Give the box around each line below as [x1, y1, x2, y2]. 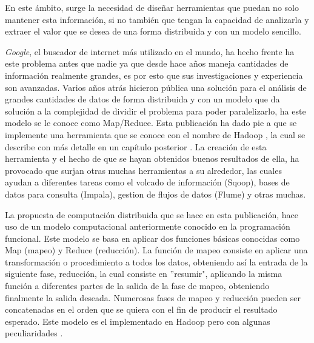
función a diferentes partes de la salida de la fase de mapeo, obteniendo [5, 279, 270, 292]
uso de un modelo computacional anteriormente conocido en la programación [5, 220, 290, 233]
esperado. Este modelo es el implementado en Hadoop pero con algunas [5, 315, 270, 327]
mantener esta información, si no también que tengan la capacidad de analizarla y [5, 13, 309, 25]
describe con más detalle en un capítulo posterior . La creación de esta [5, 140, 267, 153]
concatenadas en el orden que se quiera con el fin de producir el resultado [5, 303, 278, 316]
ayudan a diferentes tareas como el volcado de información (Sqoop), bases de [5, 176, 290, 188]
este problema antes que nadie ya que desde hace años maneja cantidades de [5, 57, 289, 70]
